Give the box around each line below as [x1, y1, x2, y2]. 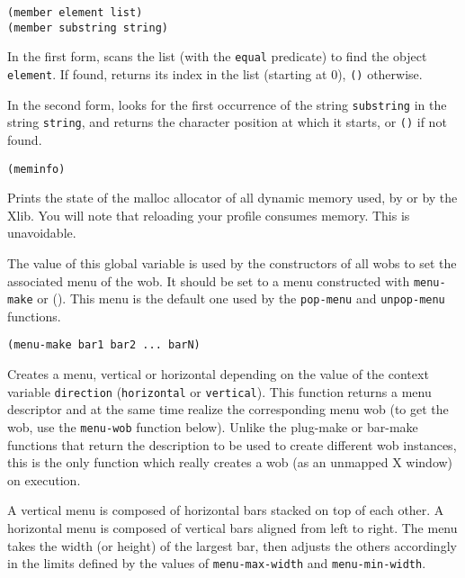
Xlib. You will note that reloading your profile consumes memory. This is [7, 205, 410, 224]
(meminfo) [7, 162, 66, 176]
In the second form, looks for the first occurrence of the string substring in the [7, 95, 447, 113]
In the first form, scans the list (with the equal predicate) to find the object [7, 47, 427, 66]
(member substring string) [7, 21, 168, 34]
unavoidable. [7, 223, 76, 242]
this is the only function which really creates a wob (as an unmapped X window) [7, 453, 453, 472]
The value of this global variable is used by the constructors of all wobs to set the [7, 253, 457, 272]
